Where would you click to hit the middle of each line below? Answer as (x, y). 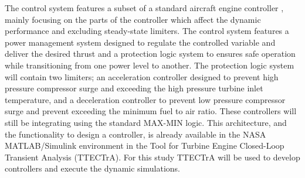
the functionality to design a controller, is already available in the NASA (135, 134)
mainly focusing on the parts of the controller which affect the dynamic (133, 19)
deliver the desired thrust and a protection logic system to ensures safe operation (150, 54)
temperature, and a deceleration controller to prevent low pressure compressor (145, 99)
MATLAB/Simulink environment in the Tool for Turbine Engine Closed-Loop (145, 146)
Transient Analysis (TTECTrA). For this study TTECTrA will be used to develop (152, 157)
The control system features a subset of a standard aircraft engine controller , (144, 8)
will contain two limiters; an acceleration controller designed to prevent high (142, 76)
